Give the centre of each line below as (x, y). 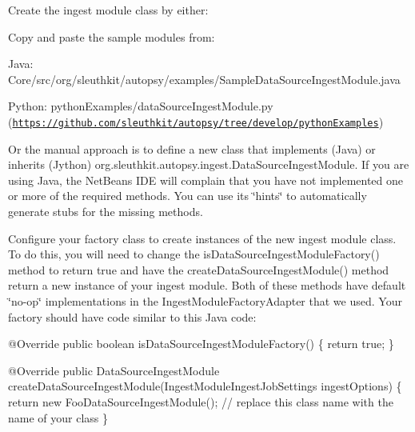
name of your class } (58, 417)
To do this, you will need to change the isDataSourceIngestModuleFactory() (194, 254)
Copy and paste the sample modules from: (112, 36)
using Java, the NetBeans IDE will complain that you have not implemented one (206, 180)
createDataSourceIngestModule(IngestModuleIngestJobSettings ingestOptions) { (205, 386)
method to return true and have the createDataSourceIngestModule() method (199, 269)
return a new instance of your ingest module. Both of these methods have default (207, 285)
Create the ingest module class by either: (108, 10)
